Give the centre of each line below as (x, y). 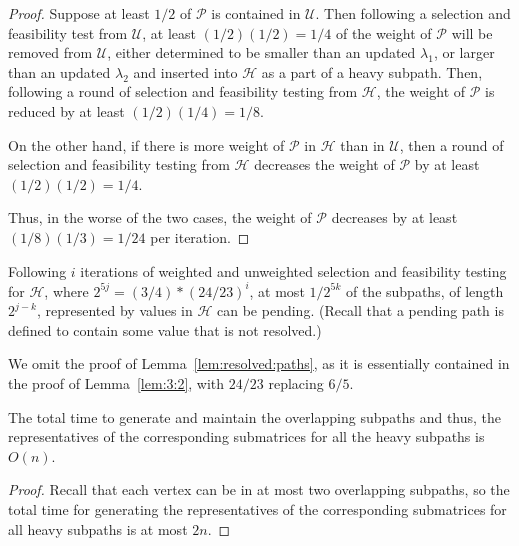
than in (362, 144)
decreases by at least (394, 217)
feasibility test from (68, 32)
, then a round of (451, 144)
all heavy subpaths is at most (98, 528)
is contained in (256, 13)
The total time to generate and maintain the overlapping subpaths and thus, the (255, 416)
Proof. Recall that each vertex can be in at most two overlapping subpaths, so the (259, 489)
